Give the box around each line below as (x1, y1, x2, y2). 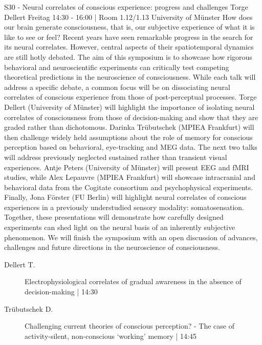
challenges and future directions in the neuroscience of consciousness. (4, 242, 220, 252)
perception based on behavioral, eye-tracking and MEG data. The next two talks (4, 142, 257, 152)
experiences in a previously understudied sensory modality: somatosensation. (4, 201, 245, 212)
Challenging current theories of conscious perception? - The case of (25, 320, 234, 331)
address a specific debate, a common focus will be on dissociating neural (4, 81, 230, 92)
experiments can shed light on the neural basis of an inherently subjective (4, 222, 235, 233)
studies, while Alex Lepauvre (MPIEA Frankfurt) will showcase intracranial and (4, 172, 255, 182)
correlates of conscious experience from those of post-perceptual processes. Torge (4, 91, 257, 102)
